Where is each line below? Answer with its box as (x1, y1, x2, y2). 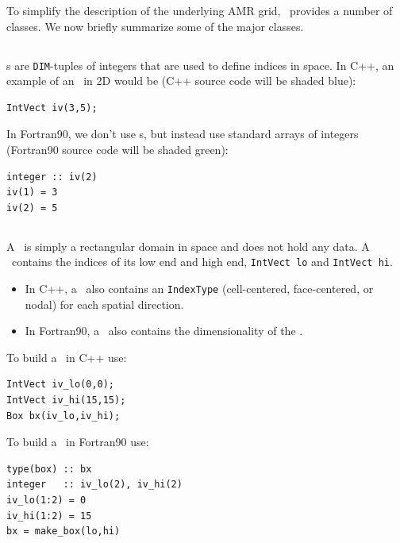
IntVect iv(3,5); (6, 102, 98, 114)
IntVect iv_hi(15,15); (6, 395, 126, 406)
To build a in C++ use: (6, 349, 127, 365)
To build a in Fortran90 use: (6, 433, 149, 450)
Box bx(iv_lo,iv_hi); (6, 410, 121, 422)
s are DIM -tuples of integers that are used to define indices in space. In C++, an (6, 56, 394, 73)
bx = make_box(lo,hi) (6, 526, 121, 537)
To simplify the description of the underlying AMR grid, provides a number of (6, 2, 393, 18)
